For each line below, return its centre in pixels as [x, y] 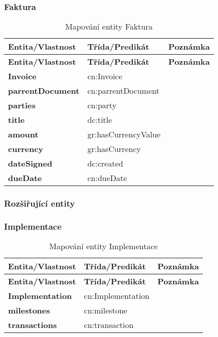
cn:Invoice [105, 76]
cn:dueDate [107, 178]
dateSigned [30, 163]
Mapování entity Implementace [103, 246]
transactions [33, 325]
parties [22, 105]
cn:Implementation [117, 296]
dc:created [105, 163]
